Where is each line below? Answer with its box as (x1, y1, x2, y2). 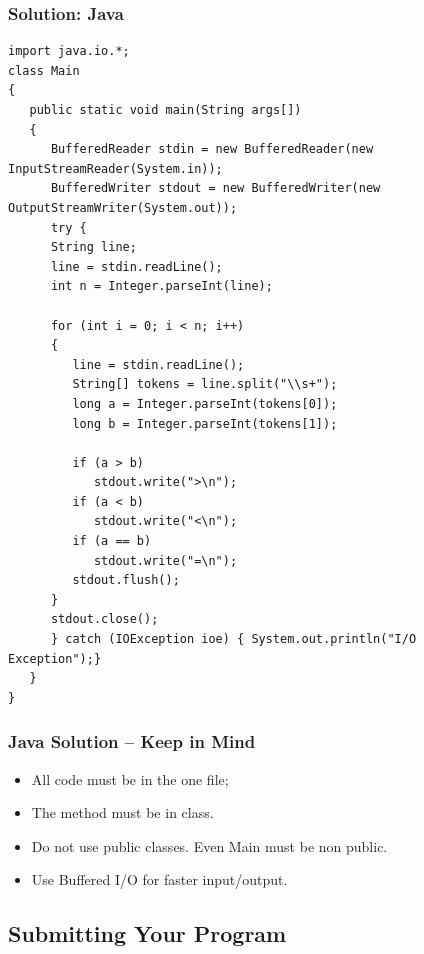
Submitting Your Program (8, 918, 287, 949)
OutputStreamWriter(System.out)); (8, 200, 238, 215)
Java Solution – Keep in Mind (8, 729, 256, 754)
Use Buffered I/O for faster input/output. (31, 869, 288, 890)
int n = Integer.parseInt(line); (50, 279, 273, 294)
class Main (8, 63, 80, 78)
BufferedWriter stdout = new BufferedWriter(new (50, 181, 381, 196)
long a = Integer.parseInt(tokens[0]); (72, 396, 338, 411)
